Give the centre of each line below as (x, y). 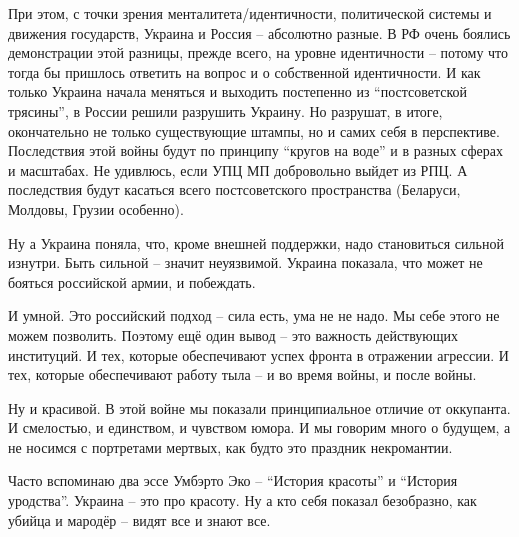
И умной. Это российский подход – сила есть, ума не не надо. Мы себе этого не (254, 315)
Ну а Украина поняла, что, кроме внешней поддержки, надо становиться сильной (256, 242)
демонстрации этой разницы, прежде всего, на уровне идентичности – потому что (258, 52)
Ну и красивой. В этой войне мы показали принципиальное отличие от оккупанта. (259, 407)
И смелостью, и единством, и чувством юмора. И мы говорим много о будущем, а (259, 427)
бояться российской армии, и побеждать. (132, 281)
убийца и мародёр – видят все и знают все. (139, 519)
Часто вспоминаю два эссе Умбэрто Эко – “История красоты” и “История (233, 480)
